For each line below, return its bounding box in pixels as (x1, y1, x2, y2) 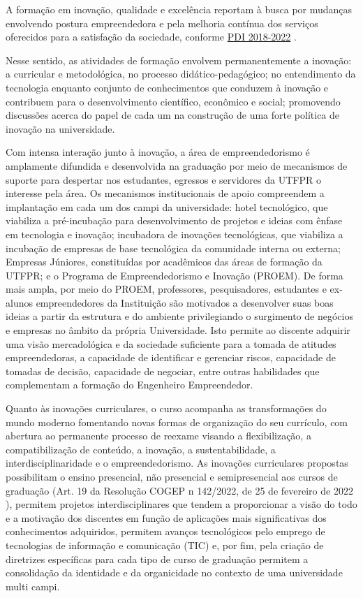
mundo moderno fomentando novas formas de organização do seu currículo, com (6, 414, 348, 429)
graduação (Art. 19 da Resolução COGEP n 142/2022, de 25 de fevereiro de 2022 (6, 483, 353, 497)
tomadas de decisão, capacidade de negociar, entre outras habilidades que (6, 363, 320, 378)
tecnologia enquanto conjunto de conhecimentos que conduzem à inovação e (6, 80, 329, 94)
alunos (6, 295, 33, 309)
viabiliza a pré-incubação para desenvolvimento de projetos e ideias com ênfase (6, 213, 343, 228)
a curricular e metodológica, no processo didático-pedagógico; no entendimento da (6, 66, 356, 81)
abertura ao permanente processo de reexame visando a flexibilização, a (6, 428, 311, 443)
